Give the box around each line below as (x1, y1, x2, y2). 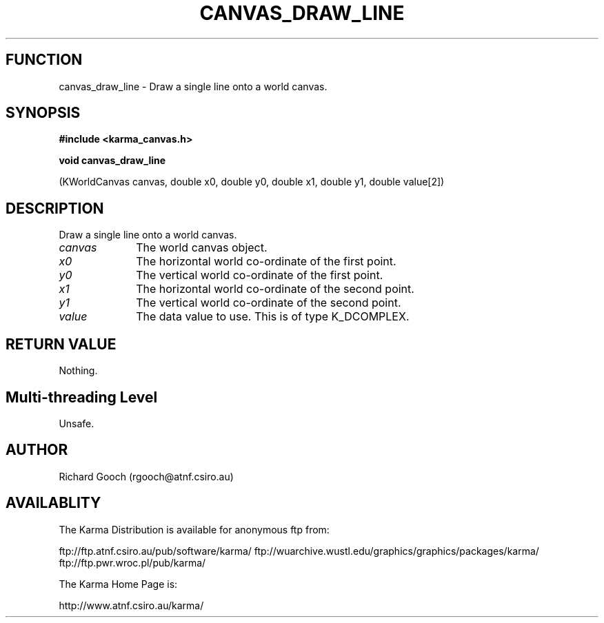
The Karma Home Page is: (59, 578, 178, 590)
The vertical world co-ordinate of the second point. (136, 296, 401, 310)
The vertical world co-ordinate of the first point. (136, 268, 383, 283)
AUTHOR (6, 441, 68, 459)
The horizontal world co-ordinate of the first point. (136, 254, 396, 269)
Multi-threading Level (6, 388, 158, 406)
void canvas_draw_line (59, 154, 166, 167)
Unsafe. (59, 417, 94, 429)
